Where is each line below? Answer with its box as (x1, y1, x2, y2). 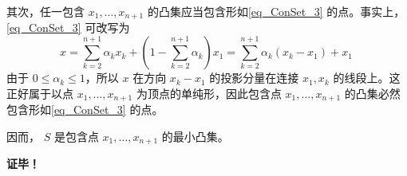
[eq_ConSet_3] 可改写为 (6, 19, 130, 36)
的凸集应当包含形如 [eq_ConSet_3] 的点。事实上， (147, 3, 405, 19)
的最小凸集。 (161, 127, 229, 144)
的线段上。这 (333, 69, 401, 86)
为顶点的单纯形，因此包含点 (136, 84, 282, 101)
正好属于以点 (6, 84, 73, 101)
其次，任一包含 (6, 3, 85, 19)
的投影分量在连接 (209, 69, 299, 86)
